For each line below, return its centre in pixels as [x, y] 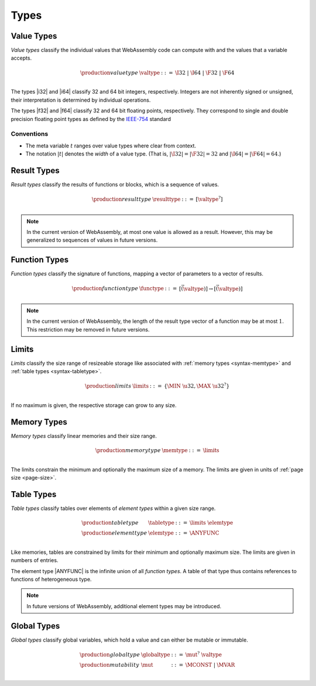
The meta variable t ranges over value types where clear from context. [111, 146]
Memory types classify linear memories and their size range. [84, 436]
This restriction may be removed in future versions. [88, 329]
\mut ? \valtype [204, 654]
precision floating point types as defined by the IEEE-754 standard [91, 119]
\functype [152, 289]
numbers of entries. [35, 560]
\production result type [121, 199]
